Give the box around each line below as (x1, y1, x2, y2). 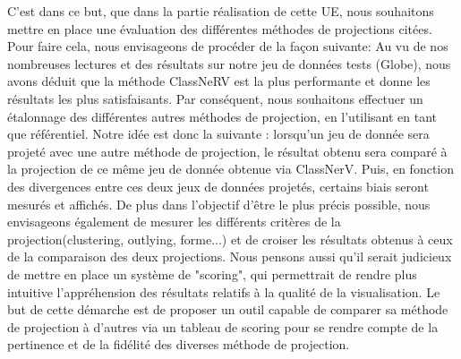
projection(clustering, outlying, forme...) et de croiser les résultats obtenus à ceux (7, 229, 453, 248)
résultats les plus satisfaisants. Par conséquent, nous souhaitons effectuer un (7, 89, 423, 107)
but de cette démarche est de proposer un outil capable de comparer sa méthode (7, 300, 448, 319)
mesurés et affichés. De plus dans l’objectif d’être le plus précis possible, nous (7, 194, 431, 213)
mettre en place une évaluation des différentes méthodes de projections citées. (7, 19, 432, 38)
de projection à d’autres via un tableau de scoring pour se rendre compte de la (7, 317, 439, 336)
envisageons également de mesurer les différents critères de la (7, 212, 341, 231)
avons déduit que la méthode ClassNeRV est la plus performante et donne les (7, 72, 431, 90)
